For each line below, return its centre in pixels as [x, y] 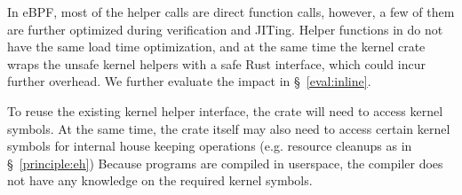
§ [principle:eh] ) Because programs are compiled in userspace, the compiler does [225, 163]
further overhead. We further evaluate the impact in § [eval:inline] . [189, 81]
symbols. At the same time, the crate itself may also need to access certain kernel [229, 128]
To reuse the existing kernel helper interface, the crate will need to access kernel [225, 110]
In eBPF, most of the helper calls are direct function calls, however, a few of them [231, 12]
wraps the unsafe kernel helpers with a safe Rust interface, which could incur [216, 63]
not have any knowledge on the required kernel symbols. [160, 180]
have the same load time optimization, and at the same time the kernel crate [216, 47]
